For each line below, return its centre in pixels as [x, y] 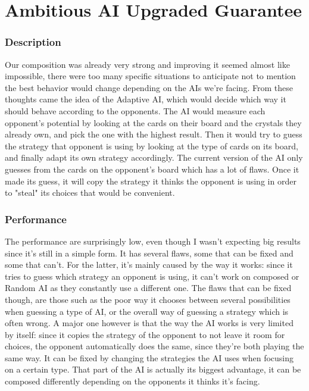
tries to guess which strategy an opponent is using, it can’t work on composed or [152, 276]
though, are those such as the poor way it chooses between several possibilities [148, 299]
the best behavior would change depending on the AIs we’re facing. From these [149, 87]
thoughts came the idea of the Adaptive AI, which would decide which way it [146, 99]
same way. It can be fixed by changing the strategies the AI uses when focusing [149, 357]
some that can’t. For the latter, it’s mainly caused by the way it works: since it [149, 265]
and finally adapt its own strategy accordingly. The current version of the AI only [154, 157]
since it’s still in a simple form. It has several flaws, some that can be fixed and [149, 253]
